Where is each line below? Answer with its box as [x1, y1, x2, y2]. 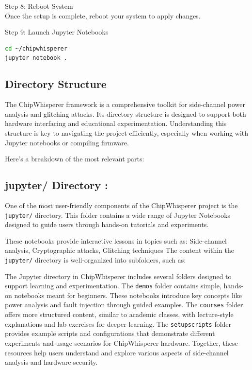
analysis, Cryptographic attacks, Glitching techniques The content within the [5, 245, 235, 255]
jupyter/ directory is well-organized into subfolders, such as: [5, 254, 186, 264]
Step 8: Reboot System [5, 1, 73, 11]
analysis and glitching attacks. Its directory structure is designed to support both [5, 108, 246, 119]
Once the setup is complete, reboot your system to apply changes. [5, 10, 201, 20]
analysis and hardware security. [5, 357, 98, 367]
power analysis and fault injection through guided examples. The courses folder [5, 300, 243, 310]
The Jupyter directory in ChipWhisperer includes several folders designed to [5, 271, 232, 281]
